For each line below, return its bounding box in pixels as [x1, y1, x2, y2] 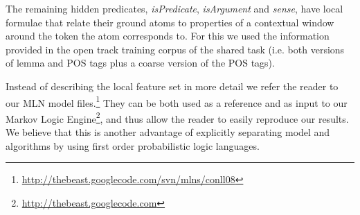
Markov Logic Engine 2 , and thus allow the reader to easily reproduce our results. [6, 109, 349, 126]
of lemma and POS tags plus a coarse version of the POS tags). [6, 55, 275, 70]
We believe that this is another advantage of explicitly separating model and [6, 125, 330, 139]
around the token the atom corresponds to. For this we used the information [6, 28, 330, 43]
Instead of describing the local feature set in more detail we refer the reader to [6, 78, 339, 93]
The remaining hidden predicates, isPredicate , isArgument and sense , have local [6, 1, 343, 15]
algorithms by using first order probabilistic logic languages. [6, 138, 260, 153]
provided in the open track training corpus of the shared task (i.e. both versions [6, 42, 345, 56]
